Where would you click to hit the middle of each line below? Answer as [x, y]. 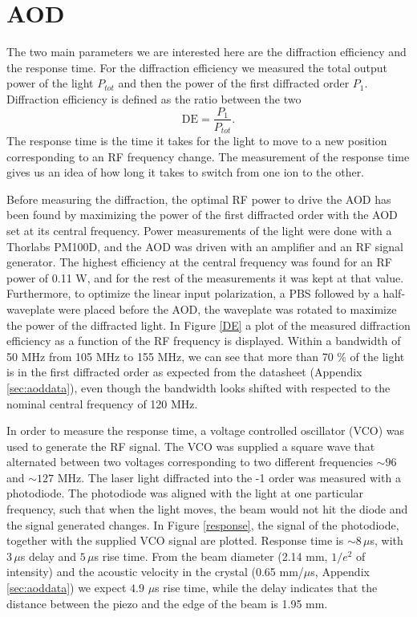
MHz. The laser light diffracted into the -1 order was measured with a [229, 477]
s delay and [49, 556]
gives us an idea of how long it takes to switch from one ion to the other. [186, 172]
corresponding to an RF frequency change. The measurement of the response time [208, 156]
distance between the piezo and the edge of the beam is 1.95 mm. [167, 603]
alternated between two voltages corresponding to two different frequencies [190, 462]
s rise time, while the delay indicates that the [266, 588]
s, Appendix [340, 572]
